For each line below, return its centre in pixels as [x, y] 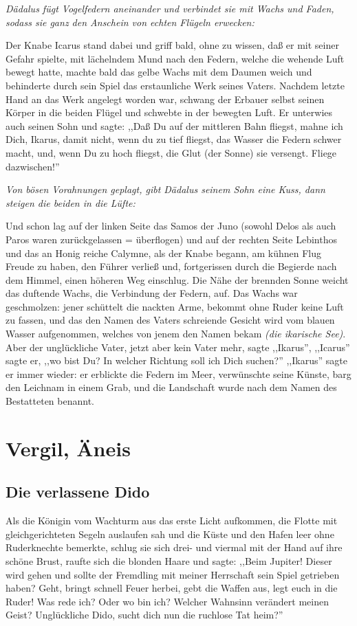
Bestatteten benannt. [50, 401]
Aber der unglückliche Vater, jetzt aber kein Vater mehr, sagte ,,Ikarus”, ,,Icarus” [178, 347]
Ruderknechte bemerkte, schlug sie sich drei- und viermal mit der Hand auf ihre [174, 547]
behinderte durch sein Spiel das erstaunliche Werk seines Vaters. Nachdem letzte [175, 85]
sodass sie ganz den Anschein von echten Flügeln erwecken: [130, 22]
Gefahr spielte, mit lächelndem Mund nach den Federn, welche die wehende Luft [175, 58]
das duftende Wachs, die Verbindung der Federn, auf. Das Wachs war [152, 293]
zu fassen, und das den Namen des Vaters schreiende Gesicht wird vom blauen [170, 320]
